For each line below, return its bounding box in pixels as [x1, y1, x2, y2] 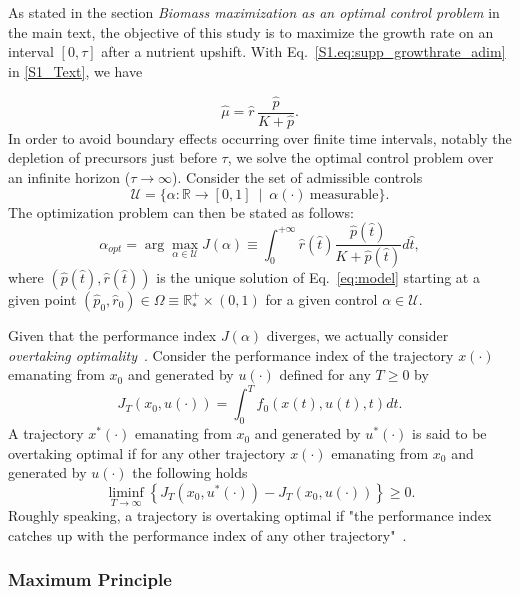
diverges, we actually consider [266, 324, 449, 345]
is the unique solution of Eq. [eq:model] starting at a [156, 266, 480, 287]
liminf [108, 485, 144, 500]
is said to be [412, 423, 487, 444]
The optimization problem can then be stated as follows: [8, 201, 354, 222]
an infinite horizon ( [8, 166, 131, 187]
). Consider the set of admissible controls [172, 166, 423, 187]
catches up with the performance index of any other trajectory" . [8, 524, 407, 545]
